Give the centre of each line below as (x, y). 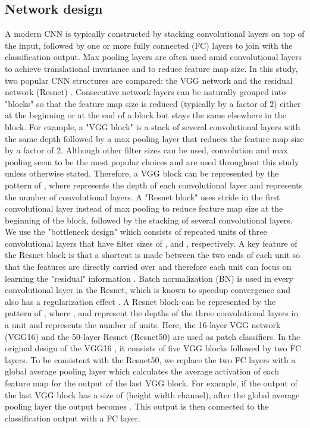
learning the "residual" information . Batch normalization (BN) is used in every (149, 278)
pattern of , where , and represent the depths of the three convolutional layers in (152, 313)
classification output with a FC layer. (73, 418)
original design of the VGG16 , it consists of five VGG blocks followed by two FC (153, 348)
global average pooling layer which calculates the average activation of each (142, 371)
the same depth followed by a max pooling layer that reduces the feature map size (154, 138)
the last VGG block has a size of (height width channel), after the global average (152, 394)
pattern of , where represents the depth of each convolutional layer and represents (154, 185)
